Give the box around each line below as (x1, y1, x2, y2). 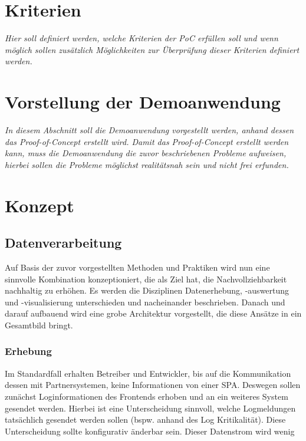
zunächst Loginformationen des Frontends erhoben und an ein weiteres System (5, 390, 288, 402)
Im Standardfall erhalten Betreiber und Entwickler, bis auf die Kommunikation (5, 367, 291, 379)
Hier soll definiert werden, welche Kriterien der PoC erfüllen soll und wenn (5, 32, 278, 44)
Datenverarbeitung (5, 233, 122, 252)
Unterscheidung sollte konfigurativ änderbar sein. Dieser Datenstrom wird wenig (5, 424, 295, 437)
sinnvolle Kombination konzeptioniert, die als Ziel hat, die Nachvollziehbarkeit (5, 272, 287, 285)
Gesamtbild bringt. (5, 318, 73, 331)
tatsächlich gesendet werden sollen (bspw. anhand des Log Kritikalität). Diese (5, 413, 286, 426)
